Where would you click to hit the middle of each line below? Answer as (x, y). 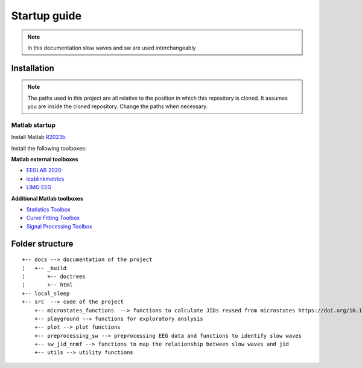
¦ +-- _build (44, 268)
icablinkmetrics (45, 179)
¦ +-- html (47, 285)
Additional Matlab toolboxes (47, 198)
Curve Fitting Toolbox (53, 218)
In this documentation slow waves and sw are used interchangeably (112, 48)
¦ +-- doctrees (54, 276)
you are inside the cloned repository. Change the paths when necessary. (118, 106)
